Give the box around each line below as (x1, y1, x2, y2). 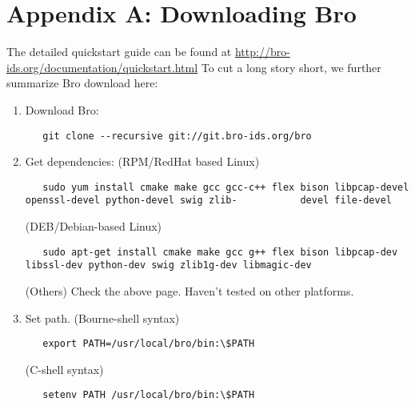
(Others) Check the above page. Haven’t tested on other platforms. (25, 282, 354, 299)
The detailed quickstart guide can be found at (6, 43, 232, 60)
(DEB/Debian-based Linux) (25, 218, 162, 235)
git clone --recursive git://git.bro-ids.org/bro (42, 130, 312, 142)
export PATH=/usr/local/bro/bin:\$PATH (42, 338, 255, 350)
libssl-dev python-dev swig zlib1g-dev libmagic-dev (25, 259, 312, 271)
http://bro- (234, 43, 290, 60)
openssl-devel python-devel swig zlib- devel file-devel (25, 195, 392, 207)
